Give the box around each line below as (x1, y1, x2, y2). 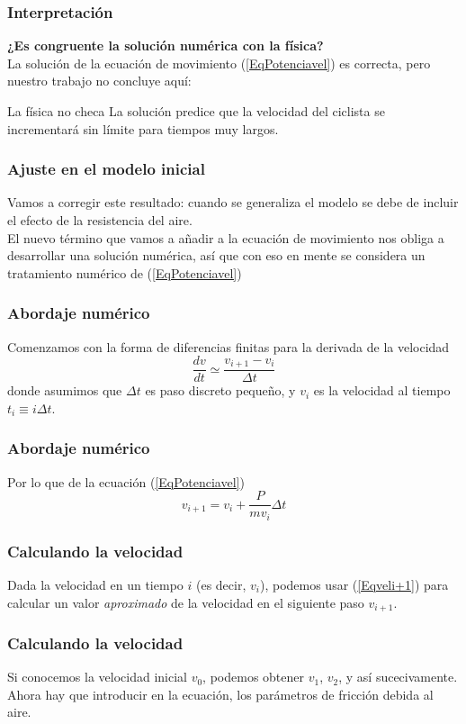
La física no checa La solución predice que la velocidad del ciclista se (7, 102, 385, 120)
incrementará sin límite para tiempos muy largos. (7, 119, 279, 138)
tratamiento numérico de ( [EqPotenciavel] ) (7, 263, 242, 282)
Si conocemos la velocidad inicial (7, 667, 187, 686)
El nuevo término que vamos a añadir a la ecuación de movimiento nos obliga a (7, 228, 444, 247)
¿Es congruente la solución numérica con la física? (7, 36, 324, 55)
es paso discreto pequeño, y (145, 381, 296, 400)
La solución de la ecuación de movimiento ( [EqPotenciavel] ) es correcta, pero (7, 53, 431, 72)
